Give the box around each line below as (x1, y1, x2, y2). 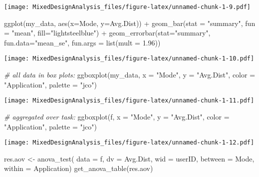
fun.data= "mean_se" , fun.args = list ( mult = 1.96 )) (4, 37, 161, 47)
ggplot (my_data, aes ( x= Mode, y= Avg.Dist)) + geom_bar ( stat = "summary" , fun (4, 17, 256, 28)
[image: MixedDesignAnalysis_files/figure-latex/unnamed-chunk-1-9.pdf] (4, 3, 251, 10)
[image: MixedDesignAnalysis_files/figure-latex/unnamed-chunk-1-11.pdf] (4, 97, 255, 104)
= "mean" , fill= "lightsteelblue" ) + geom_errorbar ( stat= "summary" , (4, 27, 211, 38)
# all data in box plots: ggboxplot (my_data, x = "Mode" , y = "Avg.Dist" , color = (4, 69, 256, 80)
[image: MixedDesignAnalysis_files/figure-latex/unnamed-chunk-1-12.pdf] (4, 139, 255, 146)
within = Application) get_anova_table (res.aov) (4, 163, 153, 173)
